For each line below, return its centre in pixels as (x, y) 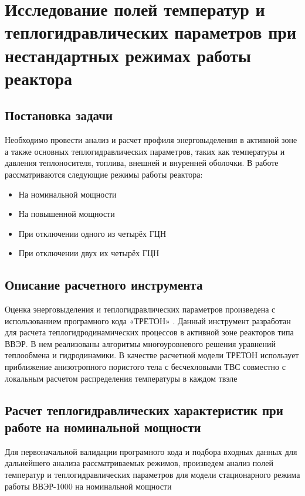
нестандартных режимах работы (128, 55)
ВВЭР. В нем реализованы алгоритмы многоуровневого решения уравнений (140, 343)
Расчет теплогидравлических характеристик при (144, 410)
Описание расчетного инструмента (104, 285)
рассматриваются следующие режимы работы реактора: (104, 174)
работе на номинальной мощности (103, 427)
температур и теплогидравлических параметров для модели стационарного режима (152, 475)
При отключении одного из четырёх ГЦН (92, 233)
